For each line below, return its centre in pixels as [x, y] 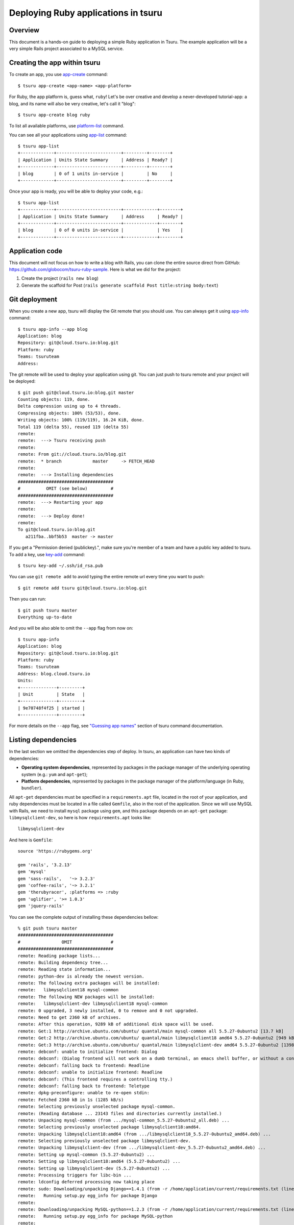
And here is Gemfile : [31, 840]
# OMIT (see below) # [66, 489]
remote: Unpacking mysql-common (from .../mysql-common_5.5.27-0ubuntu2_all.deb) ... [124, 1120]
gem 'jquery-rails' [41, 906]
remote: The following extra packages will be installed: [89, 983]
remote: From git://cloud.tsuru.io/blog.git [72, 454]
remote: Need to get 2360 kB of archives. [70, 1017]
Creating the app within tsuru [55, 63]
